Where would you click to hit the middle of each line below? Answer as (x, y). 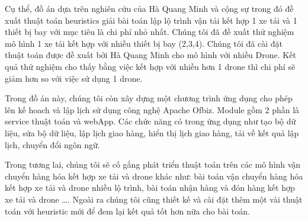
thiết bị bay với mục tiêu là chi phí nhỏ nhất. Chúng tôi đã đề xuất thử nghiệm (150, 32)
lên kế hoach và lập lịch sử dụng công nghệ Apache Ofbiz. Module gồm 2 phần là (152, 109)
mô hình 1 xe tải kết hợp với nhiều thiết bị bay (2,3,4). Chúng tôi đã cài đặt (144, 43)
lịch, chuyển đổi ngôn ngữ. (52, 144)
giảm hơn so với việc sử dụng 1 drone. (74, 78)
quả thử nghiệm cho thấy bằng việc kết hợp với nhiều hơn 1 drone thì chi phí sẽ (150, 66)
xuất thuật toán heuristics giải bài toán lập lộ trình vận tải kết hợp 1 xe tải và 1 (151, 20)
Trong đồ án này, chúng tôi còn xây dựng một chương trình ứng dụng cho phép (149, 98)
